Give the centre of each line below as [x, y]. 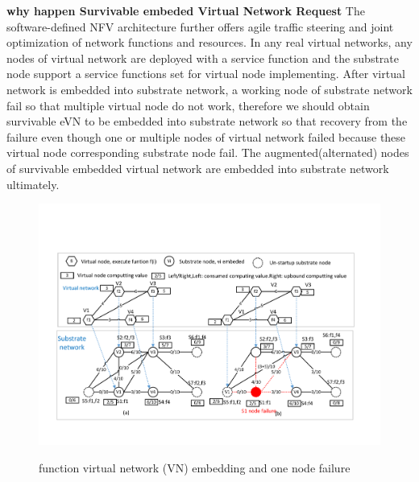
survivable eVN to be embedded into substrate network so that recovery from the [207, 121]
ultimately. [33, 184]
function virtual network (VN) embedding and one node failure [195, 467]
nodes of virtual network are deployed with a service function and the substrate [203, 58]
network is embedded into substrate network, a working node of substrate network [209, 89]
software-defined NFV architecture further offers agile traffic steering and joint [200, 26]
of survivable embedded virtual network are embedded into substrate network [198, 168]
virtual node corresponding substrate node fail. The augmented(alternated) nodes [208, 152]
